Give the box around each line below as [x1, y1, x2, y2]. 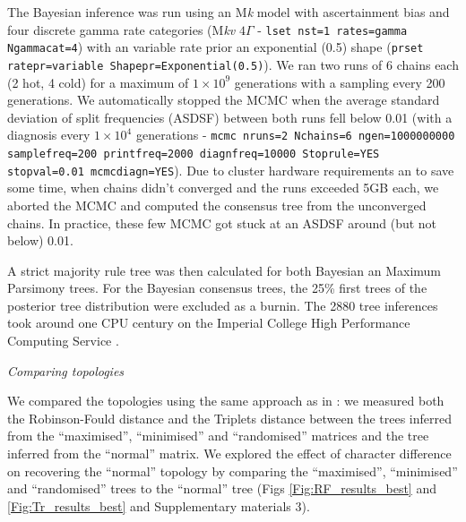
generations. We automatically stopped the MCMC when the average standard [7, 90, 440, 109]
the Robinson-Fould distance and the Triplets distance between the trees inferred [7, 408, 452, 427]
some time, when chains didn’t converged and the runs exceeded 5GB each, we [7, 178, 439, 197]
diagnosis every [7, 125, 91, 144]
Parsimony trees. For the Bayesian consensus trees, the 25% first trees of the [7, 278, 427, 297]
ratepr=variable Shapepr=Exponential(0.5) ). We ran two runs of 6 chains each [7, 55, 459, 73]
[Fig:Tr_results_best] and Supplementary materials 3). [7, 496, 310, 515]
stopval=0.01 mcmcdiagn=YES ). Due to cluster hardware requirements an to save [7, 160, 454, 179]
